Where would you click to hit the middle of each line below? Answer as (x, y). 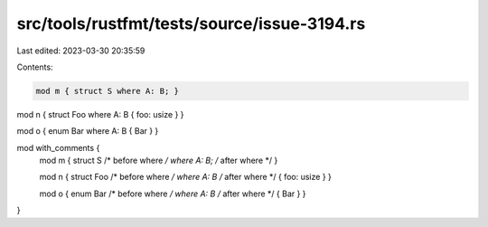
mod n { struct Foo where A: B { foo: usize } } (100, 114)
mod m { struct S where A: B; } (108, 91)
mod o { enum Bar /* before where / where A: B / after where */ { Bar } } (173, 194)
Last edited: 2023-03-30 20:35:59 (81, 51)
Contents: (35, 67)
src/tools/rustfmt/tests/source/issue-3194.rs (191, 24)
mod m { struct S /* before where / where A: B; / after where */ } (159, 161)
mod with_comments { (58, 147)
